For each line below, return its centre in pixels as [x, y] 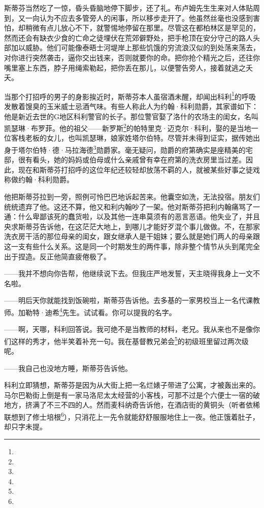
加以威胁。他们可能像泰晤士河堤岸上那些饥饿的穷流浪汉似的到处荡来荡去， [135, 47]
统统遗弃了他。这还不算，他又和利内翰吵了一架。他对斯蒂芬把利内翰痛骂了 [128, 206]
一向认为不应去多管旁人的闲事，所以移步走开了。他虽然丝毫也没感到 [139, 18]
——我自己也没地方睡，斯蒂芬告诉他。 [68, 368]
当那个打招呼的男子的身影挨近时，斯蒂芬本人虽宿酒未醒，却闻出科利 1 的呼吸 [130, 95]
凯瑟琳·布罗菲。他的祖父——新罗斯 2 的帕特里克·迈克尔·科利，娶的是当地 [128, 127]
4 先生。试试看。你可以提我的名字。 [118, 311]
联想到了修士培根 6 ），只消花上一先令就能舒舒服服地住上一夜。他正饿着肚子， [132, 416]
